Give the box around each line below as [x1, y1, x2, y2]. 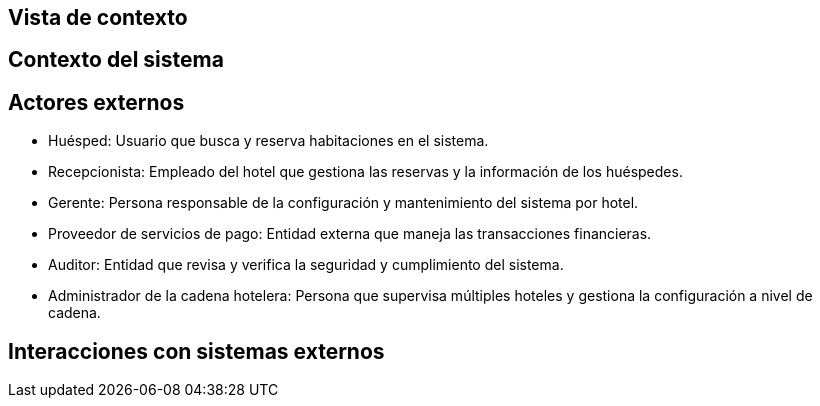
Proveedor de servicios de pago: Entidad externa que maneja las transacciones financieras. [48, 225, 652, 243]
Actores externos [8, 89, 185, 115]
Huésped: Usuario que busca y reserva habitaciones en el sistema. [48, 132, 489, 150]
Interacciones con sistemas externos [8, 338, 385, 364]
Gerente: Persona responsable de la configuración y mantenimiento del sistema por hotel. [48, 194, 639, 212]
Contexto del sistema [8, 47, 224, 73]
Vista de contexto [8, 5, 188, 30]
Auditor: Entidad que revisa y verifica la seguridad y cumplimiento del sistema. [48, 256, 564, 274]
